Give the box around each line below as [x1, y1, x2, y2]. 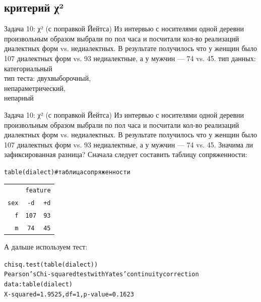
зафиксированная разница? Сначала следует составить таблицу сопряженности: [4, 149, 247, 160]
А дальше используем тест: [4, 241, 88, 252]
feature [25, 187, 51, 194]
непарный [4, 92, 34, 103]
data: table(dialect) [4, 281, 73, 288]
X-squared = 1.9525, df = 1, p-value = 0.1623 [4, 290, 134, 298]
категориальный [4, 63, 52, 73]
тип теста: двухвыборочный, [4, 73, 91, 83]
